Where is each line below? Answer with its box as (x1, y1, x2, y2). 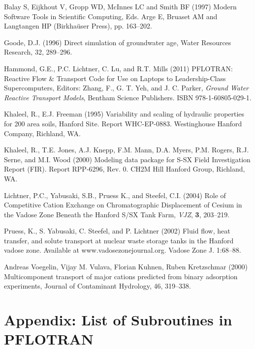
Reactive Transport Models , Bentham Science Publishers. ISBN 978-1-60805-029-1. (4, 92, 252, 102)
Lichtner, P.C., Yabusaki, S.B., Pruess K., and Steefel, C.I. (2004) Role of (4, 190, 226, 200)
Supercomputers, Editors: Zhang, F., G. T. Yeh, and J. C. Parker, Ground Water (4, 83, 249, 93)
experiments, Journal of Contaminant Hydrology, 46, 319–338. (4, 281, 191, 291)
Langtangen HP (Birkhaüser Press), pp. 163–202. (4, 21, 152, 31)
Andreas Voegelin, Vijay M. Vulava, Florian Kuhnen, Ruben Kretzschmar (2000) (4, 262, 248, 272)
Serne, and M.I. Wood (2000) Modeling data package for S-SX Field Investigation (4, 154, 251, 164)
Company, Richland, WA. (4, 128, 81, 138)
